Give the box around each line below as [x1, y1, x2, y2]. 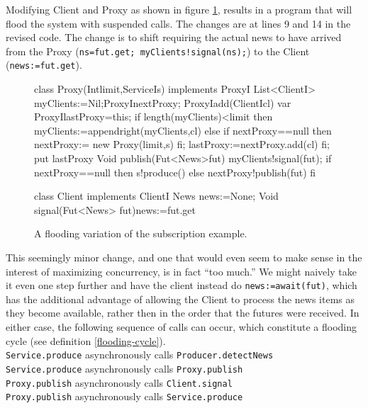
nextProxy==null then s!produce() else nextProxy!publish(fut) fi [34, 164, 316, 179]
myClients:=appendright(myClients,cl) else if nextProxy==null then [34, 123, 332, 137]
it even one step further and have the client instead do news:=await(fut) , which [6, 278, 357, 293]
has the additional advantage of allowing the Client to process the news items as [6, 291, 355, 306]
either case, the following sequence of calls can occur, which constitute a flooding [6, 319, 357, 334]
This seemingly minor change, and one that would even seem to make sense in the [6, 250, 362, 265]
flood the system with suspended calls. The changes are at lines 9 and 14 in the [6, 16, 351, 30]
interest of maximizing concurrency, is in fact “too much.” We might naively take [6, 263, 357, 278]
